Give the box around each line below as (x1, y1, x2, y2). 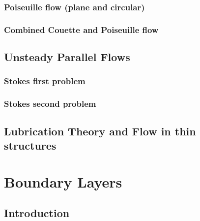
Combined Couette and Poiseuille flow (4, 23, 159, 35)
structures (4, 137, 57, 153)
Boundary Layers (4, 171, 122, 191)
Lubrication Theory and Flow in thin (4, 123, 196, 138)
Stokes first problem (4, 75, 86, 87)
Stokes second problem (4, 97, 96, 110)
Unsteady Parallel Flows (4, 49, 130, 64)
